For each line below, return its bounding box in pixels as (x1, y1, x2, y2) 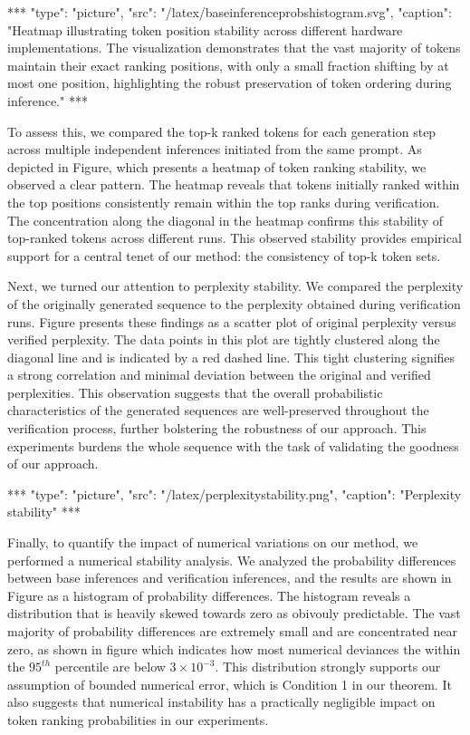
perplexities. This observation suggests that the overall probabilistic (7, 382, 383, 401)
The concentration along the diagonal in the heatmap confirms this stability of (7, 210, 443, 229)
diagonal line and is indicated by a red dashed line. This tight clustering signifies (7, 347, 456, 366)
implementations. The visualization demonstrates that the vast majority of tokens (7, 38, 461, 57)
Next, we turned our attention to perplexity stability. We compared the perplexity (7, 276, 464, 295)
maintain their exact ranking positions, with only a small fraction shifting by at (7, 55, 449, 74)
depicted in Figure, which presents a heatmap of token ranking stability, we (7, 157, 427, 176)
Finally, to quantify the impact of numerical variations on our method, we (7, 533, 418, 552)
